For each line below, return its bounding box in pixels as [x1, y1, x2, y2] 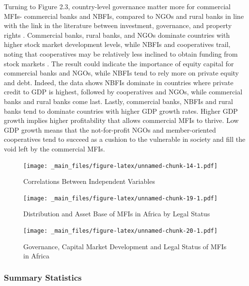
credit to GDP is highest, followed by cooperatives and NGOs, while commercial [4, 87, 243, 97]
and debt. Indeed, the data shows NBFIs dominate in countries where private [4, 77, 233, 87]
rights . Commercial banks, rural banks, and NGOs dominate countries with [4, 30, 230, 40]
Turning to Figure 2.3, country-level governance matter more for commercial [4, 1, 231, 11]
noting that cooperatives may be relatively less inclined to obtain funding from [4, 48, 238, 59]
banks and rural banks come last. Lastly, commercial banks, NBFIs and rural [4, 96, 233, 106]
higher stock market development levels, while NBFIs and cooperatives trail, [4, 39, 231, 49]
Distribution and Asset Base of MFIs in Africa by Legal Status [23, 209, 210, 219]
